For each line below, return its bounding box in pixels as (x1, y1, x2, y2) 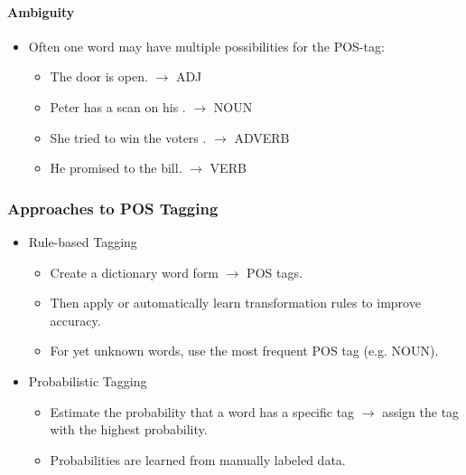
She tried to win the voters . (50, 128, 207, 147)
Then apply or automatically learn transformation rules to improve (50, 293, 421, 312)
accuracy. (50, 310, 101, 329)
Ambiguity (7, 2, 75, 21)
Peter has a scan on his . (50, 97, 186, 116)
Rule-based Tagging (28, 232, 137, 251)
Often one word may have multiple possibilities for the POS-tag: (28, 36, 385, 55)
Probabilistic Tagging (28, 371, 147, 390)
